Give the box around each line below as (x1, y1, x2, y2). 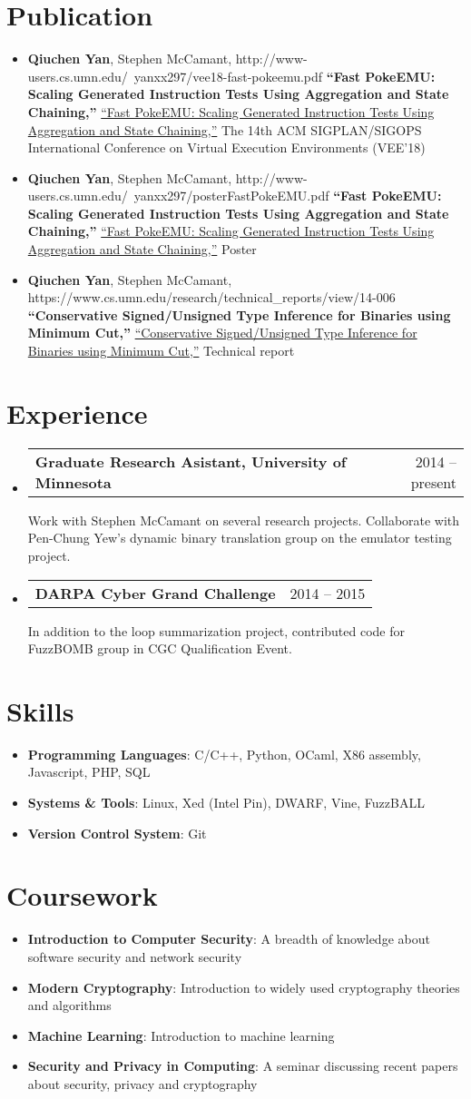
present (410, 471, 456, 493)
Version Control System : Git (27, 823, 207, 842)
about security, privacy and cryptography (27, 1074, 258, 1093)
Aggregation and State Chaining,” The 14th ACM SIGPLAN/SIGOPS (27, 120, 422, 139)
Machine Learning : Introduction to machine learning (27, 1025, 335, 1045)
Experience (6, 394, 148, 431)
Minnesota (34, 471, 112, 493)
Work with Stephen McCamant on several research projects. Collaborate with (27, 510, 460, 529)
